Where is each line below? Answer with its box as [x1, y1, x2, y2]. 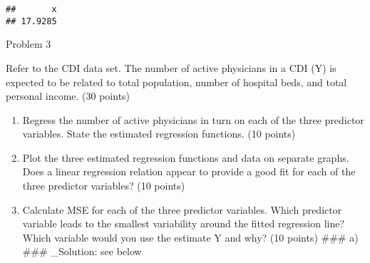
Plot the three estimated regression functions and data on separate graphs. [22, 150, 349, 165]
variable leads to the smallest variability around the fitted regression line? [22, 216, 345, 231]
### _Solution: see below [22, 244, 142, 259]
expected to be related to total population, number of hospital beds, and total [6, 74, 347, 89]
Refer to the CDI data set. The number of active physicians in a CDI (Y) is [6, 60, 336, 75]
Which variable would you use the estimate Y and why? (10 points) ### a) [22, 230, 359, 244]
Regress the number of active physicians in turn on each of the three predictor [22, 112, 364, 127]
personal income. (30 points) [6, 88, 130, 103]
